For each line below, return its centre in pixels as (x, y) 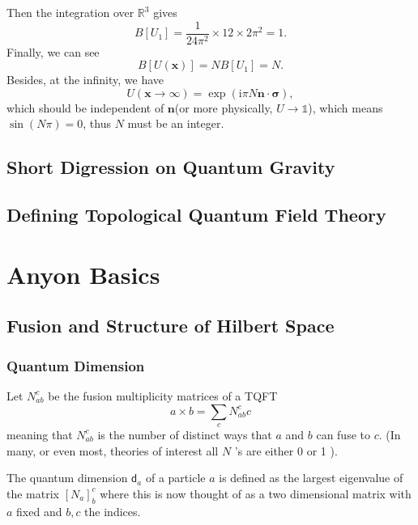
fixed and (39, 511)
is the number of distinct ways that (185, 434)
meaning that (40, 434)
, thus (97, 123)
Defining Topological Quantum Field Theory (196, 215)
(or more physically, (224, 107)
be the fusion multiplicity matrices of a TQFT (163, 395)
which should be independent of (85, 107)
